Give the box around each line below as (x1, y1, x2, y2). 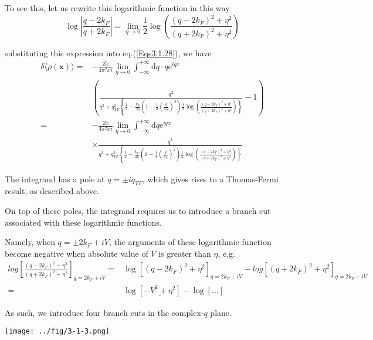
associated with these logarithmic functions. (5, 216, 162, 228)
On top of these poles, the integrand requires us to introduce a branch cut (5, 205, 271, 216)
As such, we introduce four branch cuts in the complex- (5, 306, 204, 318)
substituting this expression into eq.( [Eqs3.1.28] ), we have (5, 46, 212, 59)
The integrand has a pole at (5, 172, 105, 185)
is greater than (158, 247, 211, 259)
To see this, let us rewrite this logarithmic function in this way (5, 2, 230, 13)
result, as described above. (5, 185, 99, 197)
